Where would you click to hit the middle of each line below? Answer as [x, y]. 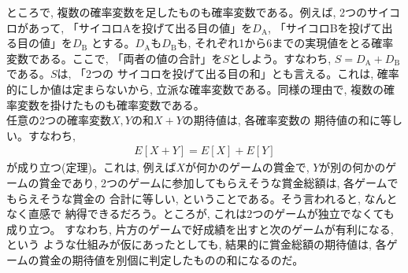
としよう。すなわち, [280, 58]
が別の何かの [352, 167]
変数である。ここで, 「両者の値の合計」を [115, 58]
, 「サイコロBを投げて [325, 27]
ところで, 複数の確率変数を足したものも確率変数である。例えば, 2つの [187, 12]
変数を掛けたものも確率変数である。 [111, 104]
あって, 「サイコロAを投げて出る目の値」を [140, 27]
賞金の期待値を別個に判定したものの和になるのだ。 [171, 259]
